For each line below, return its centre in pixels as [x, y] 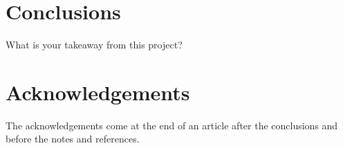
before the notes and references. [73, 139]
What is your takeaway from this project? [94, 45]
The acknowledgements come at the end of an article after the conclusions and [172, 125]
